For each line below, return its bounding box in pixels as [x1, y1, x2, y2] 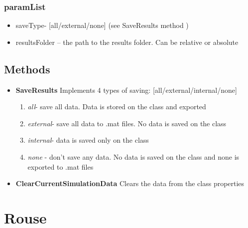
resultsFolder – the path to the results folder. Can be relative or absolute [15, 36, 239, 47]
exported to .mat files [27, 161, 94, 172]
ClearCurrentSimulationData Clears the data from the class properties [15, 178, 245, 189]
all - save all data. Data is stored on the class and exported [27, 101, 206, 112]
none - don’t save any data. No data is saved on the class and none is [27, 151, 240, 162]
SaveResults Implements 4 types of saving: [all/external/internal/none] [15, 84, 237, 95]
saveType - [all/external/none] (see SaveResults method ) [15, 20, 189, 30]
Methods [4, 61, 50, 76]
